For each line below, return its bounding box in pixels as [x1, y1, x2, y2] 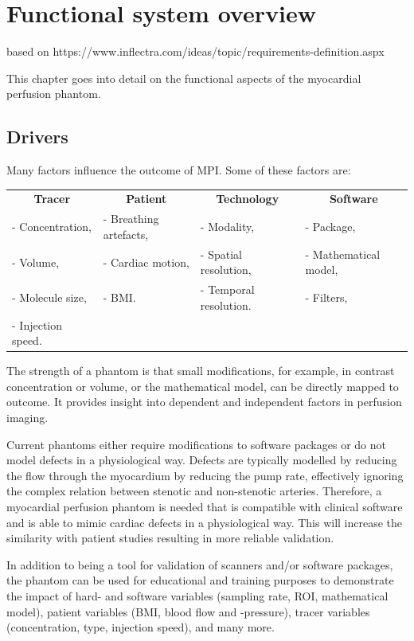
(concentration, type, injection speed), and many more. [6, 619, 275, 635]
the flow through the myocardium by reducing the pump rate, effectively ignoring [6, 467, 404, 483]
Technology [216, 190, 279, 207]
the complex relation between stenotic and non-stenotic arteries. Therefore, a [6, 483, 382, 499]
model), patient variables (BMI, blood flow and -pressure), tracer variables [6, 603, 370, 620]
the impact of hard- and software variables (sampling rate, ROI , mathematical [6, 588, 389, 604]
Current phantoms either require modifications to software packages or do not [6, 436, 386, 452]
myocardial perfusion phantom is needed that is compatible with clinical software [6, 498, 403, 515]
